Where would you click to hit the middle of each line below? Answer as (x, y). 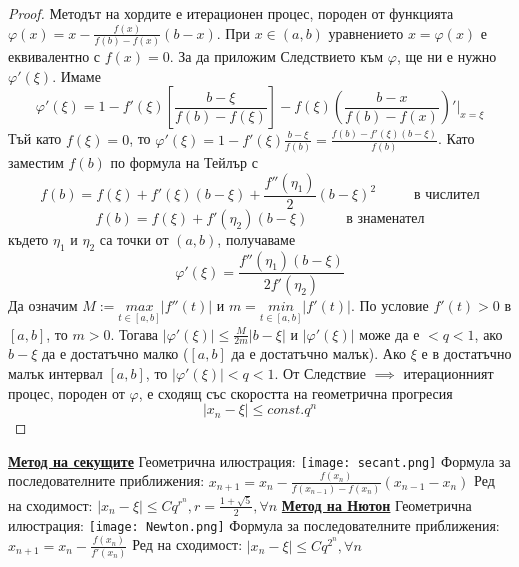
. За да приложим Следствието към (276, 56)
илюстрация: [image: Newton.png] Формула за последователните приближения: (254, 524)
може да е (389, 333)
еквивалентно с (54, 56)
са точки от (134, 238)
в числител (447, 195)
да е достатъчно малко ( (115, 353)
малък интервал (55, 373)
